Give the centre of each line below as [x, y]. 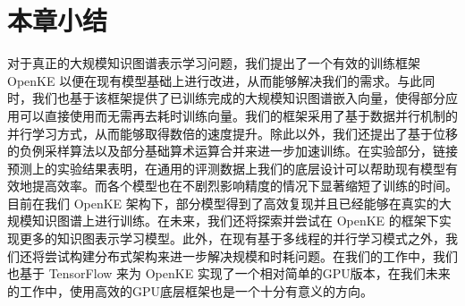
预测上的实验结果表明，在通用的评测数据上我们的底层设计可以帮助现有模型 [226, 168]
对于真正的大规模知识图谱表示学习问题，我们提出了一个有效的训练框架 [214, 63]
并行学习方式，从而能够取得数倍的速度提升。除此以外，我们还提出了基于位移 [232, 133]
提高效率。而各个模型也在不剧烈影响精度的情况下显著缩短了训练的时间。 [245, 186]
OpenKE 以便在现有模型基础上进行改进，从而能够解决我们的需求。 [203, 80]
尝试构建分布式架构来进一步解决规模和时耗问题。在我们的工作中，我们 [251, 255]
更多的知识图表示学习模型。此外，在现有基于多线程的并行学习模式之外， [232, 238]
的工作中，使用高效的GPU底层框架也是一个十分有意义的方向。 [190, 290]
